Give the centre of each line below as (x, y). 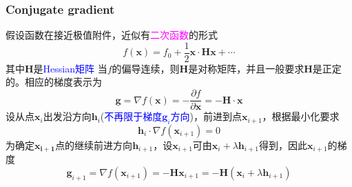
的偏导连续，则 (146, 68)
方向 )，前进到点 (206, 116)
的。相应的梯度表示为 (54, 82)
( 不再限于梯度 (131, 116)
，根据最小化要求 (301, 116)
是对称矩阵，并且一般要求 (246, 68)
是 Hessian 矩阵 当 (70, 68)
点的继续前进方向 (94, 145)
